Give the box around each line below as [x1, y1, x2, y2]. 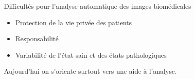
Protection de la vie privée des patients [15, 17, 132, 27]
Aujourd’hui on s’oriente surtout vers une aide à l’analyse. [4, 66, 177, 76]
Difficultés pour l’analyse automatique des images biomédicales [4, 1, 191, 11]
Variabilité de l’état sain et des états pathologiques [15, 49, 167, 60]
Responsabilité [15, 33, 59, 44]
